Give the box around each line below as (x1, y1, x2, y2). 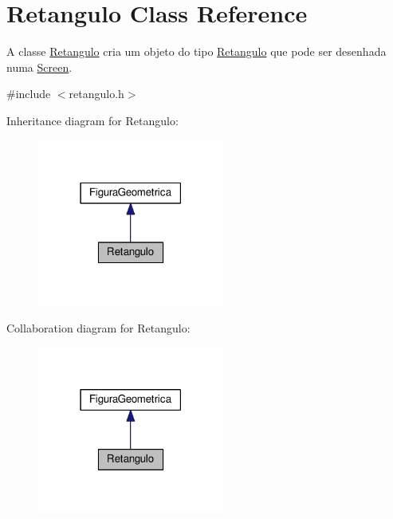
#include (6, 85, 51, 102)
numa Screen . (6, 58, 73, 75)
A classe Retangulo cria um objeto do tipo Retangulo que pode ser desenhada (6, 43, 387, 60)
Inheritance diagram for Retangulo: (6, 112, 179, 128)
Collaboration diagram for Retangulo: (6, 319, 191, 336)
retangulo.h (69, 85, 124, 102)
